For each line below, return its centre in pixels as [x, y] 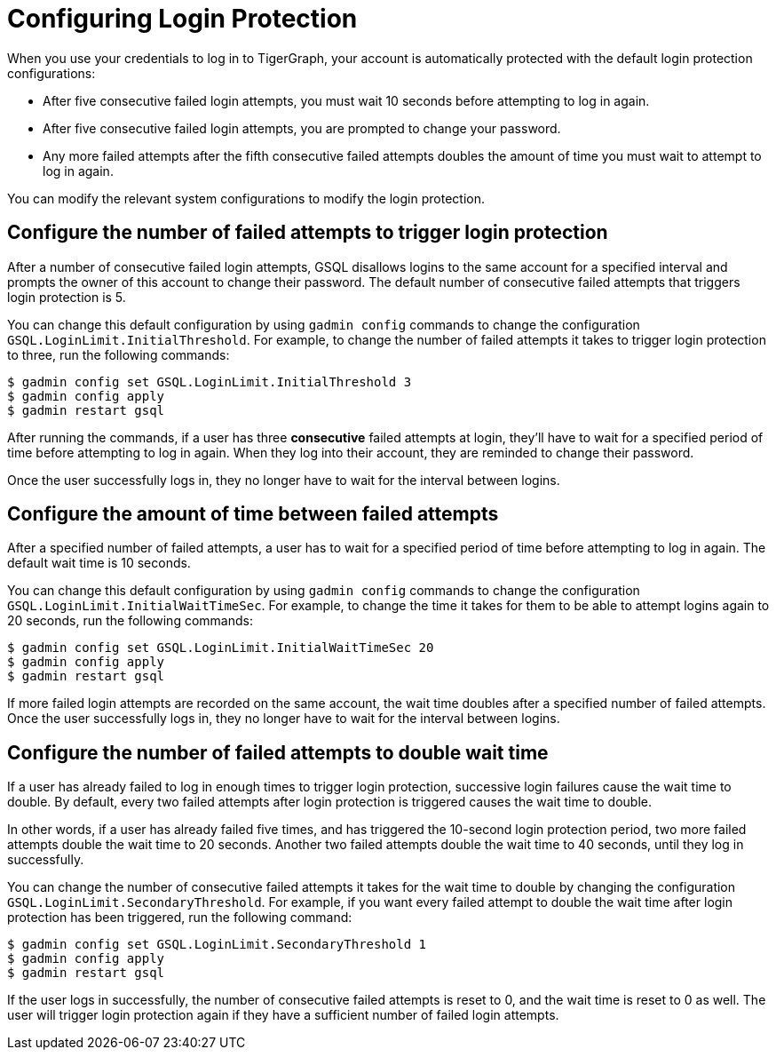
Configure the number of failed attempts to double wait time [278, 752]
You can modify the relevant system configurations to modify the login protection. [246, 198]
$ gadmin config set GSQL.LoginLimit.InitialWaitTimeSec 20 [221, 648]
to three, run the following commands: [119, 354]
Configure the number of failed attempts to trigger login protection [308, 233]
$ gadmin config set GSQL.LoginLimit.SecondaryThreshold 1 [217, 945]
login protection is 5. [67, 297]
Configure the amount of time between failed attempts [253, 514]
